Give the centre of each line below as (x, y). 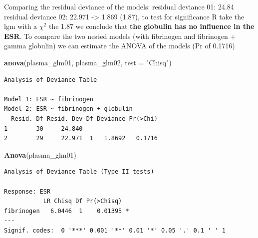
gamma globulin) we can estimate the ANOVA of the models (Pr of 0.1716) (120, 46)
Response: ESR (27, 191)
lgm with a (21, 26)
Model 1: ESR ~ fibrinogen (49, 99)
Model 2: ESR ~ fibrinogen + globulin (68, 109)
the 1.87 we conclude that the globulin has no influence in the (151, 26)
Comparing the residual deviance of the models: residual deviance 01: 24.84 (119, 6)
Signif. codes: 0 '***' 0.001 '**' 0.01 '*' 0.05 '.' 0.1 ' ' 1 (115, 230)
